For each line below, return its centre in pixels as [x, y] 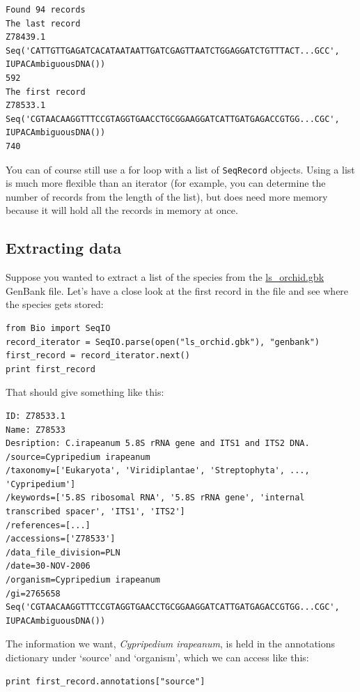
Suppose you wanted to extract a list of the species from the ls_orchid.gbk [165, 277]
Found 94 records [46, 10]
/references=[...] [48, 525]
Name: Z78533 [36, 430]
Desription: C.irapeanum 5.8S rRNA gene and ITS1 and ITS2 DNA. [158, 444]
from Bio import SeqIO [58, 328]
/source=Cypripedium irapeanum [78, 457]
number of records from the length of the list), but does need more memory [167, 196]
